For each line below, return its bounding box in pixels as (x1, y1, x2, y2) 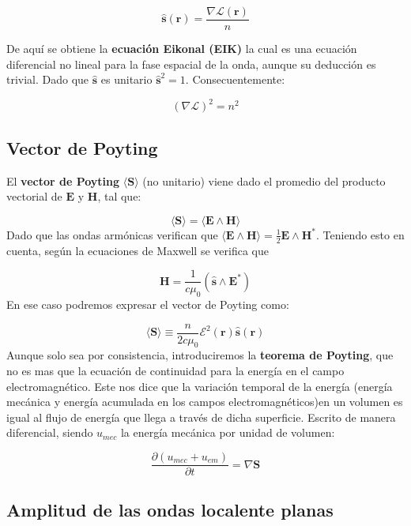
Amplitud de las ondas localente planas (6, 498, 334, 522)
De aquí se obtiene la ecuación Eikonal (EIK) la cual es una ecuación (6, 40, 357, 57)
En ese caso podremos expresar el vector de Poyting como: (6, 296, 289, 313)
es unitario (100, 71, 153, 88)
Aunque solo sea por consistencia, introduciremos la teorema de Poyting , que (6, 347, 394, 363)
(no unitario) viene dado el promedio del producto (142, 172, 386, 189)
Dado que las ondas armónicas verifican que (6, 226, 218, 242)
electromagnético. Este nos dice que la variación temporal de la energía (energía (6, 378, 393, 394)
